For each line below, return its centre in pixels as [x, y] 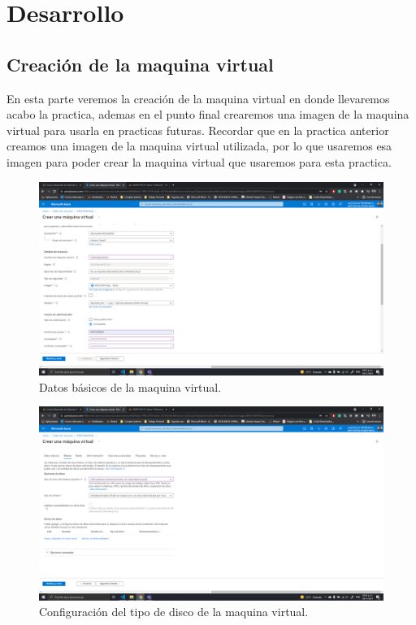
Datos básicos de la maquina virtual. [130, 386]
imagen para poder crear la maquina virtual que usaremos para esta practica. [199, 161]
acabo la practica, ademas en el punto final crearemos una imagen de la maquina [208, 114]
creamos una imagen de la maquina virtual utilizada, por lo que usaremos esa [199, 146]
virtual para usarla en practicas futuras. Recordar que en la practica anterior [198, 130]
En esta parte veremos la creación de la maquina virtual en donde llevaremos [198, 98]
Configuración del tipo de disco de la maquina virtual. [174, 612]
